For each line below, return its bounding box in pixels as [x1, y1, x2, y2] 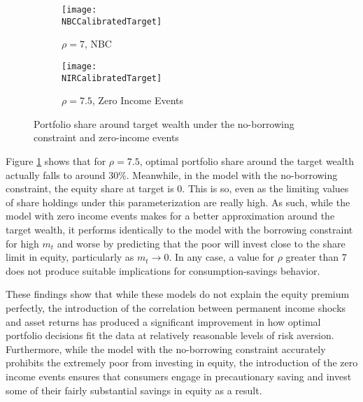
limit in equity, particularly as [6, 250, 134, 264]
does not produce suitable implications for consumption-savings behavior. [6, 263, 320, 278]
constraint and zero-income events [34, 130, 179, 145]
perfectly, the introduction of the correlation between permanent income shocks [6, 300, 346, 315]
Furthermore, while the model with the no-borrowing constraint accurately [6, 341, 326, 356]
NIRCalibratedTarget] [62, 73, 162, 83]
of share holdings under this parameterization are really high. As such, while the [6, 194, 350, 209]
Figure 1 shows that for [6, 154, 106, 168]
